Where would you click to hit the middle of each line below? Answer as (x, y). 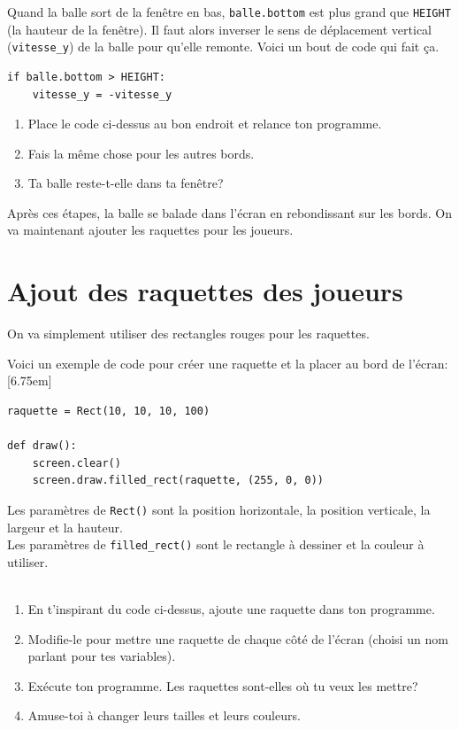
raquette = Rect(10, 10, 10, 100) (109, 411)
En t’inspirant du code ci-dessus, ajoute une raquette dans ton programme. (231, 609)
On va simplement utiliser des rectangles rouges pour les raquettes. (188, 334)
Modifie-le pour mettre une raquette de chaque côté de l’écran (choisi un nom (238, 638)
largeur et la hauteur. (65, 527)
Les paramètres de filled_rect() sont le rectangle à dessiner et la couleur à (216, 544)
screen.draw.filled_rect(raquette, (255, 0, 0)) (178, 481)
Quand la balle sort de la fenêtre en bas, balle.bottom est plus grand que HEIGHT (229, 12)
